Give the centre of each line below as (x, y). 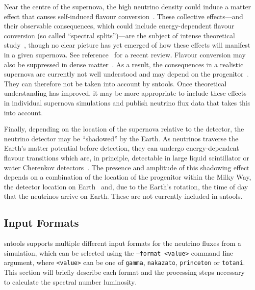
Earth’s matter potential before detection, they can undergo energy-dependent (122, 148)
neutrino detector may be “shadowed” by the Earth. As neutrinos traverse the (121, 138)
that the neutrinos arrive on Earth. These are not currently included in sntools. (123, 196)
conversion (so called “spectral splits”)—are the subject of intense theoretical (120, 35)
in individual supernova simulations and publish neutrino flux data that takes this (127, 102)
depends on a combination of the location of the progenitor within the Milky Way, (127, 177)
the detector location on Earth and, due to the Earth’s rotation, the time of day (126, 186)
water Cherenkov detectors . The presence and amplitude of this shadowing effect (127, 167)
